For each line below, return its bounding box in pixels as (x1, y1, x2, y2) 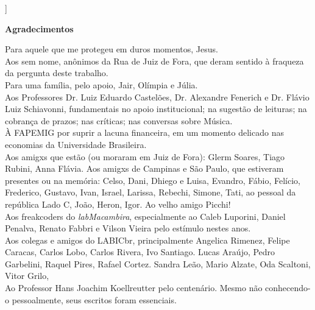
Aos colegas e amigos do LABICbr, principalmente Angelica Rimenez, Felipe (5, 233, 290, 246)
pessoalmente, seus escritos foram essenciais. (12, 293, 177, 306)
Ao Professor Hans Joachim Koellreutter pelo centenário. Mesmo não (5, 281, 263, 294)
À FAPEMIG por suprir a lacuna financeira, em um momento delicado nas (5, 126, 284, 139)
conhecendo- (265, 281, 311, 294)
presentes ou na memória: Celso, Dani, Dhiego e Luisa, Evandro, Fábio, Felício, (5, 174, 300, 186)
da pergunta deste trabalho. (5, 66, 108, 79)
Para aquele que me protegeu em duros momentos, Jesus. (5, 43, 218, 55)
